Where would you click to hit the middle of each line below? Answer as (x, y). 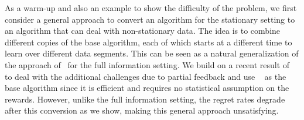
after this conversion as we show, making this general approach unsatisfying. (142, 110)
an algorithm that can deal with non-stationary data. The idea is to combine (143, 31)
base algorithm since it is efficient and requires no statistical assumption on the (147, 88)
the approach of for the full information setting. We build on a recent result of (147, 64)
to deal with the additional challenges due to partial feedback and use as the (146, 76)
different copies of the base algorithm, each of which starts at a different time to (148, 42)
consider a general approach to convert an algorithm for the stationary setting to (150, 19)
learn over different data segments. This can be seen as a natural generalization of (152, 53)
